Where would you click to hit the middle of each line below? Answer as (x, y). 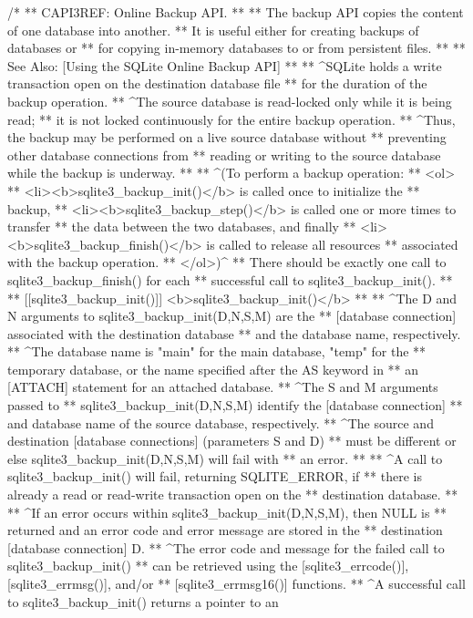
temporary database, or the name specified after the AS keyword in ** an (213, 369)
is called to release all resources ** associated (332, 244)
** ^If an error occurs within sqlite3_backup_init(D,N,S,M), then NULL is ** (227, 512)
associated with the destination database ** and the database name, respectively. (234, 333)
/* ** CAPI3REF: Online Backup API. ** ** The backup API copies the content (236, 12)
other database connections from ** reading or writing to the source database (224, 154)
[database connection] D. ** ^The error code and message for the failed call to (226, 547)
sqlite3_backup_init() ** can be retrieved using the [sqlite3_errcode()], (208, 566)
